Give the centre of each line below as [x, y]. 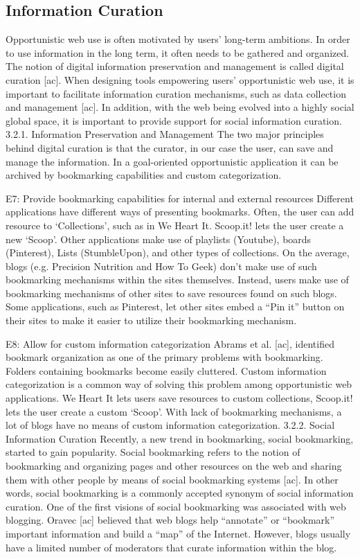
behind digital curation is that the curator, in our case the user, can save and [170, 147]
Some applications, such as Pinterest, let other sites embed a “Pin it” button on [175, 307]
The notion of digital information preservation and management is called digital [175, 66]
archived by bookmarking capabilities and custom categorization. [144, 175]
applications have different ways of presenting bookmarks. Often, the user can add [180, 212]
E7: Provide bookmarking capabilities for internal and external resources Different [180, 198]
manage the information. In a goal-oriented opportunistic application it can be [172, 161]
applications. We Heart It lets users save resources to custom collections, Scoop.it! [179, 398]
